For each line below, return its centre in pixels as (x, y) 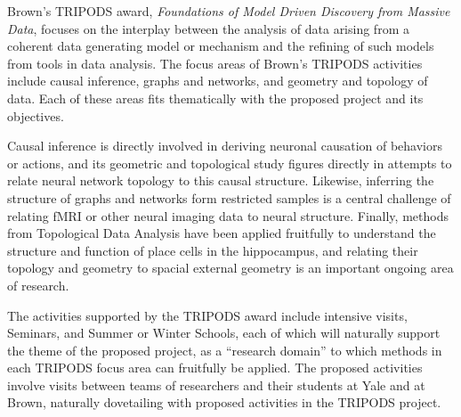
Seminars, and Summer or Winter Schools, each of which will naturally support (224, 333)
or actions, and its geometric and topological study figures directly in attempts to (230, 163)
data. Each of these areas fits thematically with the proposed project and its (215, 98)
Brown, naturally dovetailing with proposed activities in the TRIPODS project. (224, 402)
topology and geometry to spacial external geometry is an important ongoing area (230, 268)
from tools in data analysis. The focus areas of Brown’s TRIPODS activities (215, 63)
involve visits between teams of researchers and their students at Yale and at (216, 384)
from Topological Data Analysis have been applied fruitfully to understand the (222, 233)
